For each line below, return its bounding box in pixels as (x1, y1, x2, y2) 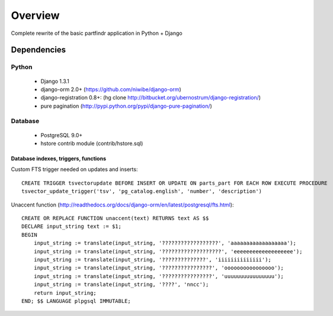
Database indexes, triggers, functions (11, 155, 107, 162)
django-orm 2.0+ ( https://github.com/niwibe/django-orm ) (40, 86, 181, 93)
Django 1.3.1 (40, 78, 69, 85)
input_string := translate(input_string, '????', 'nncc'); (33, 281, 209, 288)
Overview (11, 9, 60, 22)
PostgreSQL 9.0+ (40, 131, 83, 138)
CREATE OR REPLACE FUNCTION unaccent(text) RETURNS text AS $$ (21, 215, 209, 221)
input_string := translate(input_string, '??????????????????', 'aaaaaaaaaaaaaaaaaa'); (33, 240, 296, 247)
